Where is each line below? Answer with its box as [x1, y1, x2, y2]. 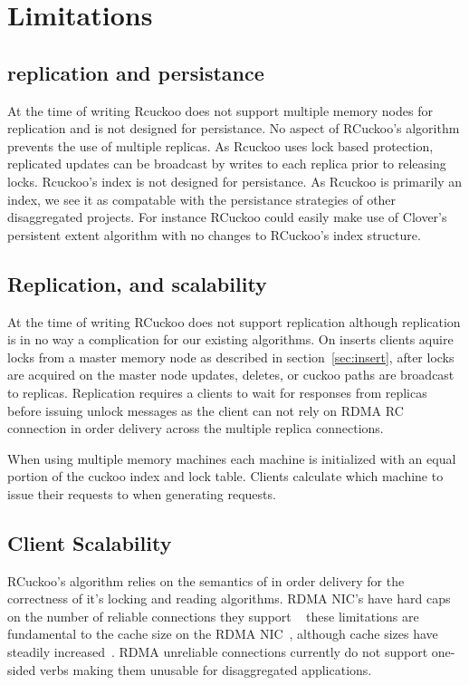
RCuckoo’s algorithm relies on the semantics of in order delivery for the [7, 571, 405, 590]
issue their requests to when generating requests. [7, 484, 276, 503]
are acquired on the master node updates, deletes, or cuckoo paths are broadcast [7, 365, 455, 384]
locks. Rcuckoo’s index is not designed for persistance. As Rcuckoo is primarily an [7, 171, 463, 190]
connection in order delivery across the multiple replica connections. [7, 419, 384, 438]
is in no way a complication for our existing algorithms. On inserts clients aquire [7, 330, 454, 349]
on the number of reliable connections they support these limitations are [7, 606, 419, 625]
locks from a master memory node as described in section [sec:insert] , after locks [7, 347, 455, 366]
